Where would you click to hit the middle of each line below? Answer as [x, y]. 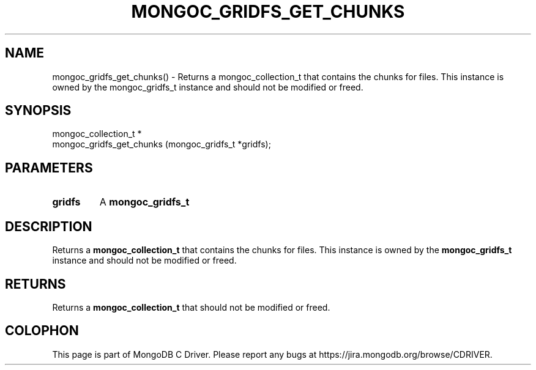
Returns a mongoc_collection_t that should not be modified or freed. [191, 307]
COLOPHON [42, 331]
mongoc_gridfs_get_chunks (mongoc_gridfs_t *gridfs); [162, 144]
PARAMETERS [49, 168]
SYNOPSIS [38, 111]
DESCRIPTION [49, 226]
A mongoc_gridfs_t [144, 202]
